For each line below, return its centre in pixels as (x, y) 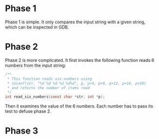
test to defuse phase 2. (28, 111)
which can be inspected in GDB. (37, 27)
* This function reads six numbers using (49, 79)
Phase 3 (22, 131)
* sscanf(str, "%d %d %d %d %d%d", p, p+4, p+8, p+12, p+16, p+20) (77, 83)
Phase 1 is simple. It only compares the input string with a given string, (75, 22)
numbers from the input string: (36, 65)
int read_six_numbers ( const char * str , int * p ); (55, 97)
